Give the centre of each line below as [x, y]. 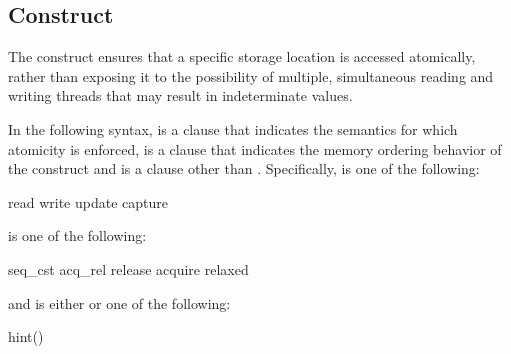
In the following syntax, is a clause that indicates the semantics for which [233, 128]
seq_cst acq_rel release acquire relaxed [128, 268]
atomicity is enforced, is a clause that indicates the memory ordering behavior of [255, 148]
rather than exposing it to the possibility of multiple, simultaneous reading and [251, 75]
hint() [26, 336]
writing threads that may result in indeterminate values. [180, 95]
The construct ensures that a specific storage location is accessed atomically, [242, 56]
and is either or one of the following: [119, 302]
